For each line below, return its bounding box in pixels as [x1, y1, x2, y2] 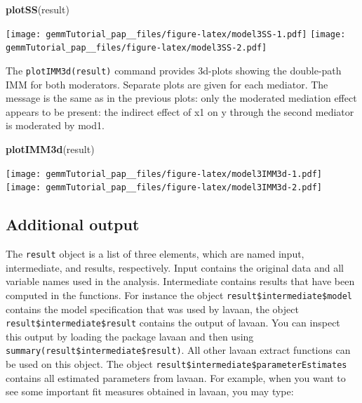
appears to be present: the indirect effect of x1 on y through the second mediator [6, 104, 354, 119]
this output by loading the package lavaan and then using [6, 329, 254, 343]
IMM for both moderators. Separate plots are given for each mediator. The [6, 77, 328, 91]
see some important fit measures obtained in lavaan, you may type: [6, 384, 294, 399]
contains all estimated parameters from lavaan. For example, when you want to [6, 370, 346, 385]
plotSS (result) [6, 2, 69, 16]
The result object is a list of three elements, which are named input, [6, 246, 304, 261]
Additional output [6, 213, 140, 235]
